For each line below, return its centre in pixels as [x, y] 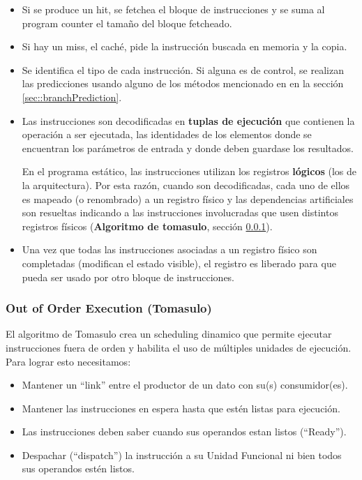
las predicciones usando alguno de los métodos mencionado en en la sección [183, 83]
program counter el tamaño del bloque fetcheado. [127, 23]
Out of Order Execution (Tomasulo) [109, 308]
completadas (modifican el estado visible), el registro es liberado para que [179, 263]
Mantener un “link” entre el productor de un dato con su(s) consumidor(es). [185, 385]
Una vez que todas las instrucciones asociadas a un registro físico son [169, 249]
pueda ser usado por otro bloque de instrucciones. [128, 277]
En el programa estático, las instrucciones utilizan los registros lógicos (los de [189, 171]
